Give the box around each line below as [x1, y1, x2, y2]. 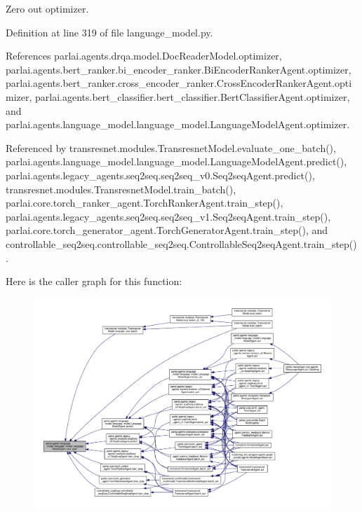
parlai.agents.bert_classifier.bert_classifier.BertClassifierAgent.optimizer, [35, 89, 350, 104]
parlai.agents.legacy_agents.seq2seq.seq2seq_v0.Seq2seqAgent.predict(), [6, 167, 315, 182]
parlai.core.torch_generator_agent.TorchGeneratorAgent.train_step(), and [6, 223, 328, 237]
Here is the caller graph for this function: [6, 274, 182, 289]
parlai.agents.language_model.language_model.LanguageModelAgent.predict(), [6, 154, 347, 169]
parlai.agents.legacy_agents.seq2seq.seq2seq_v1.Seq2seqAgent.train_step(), [6, 209, 331, 223]
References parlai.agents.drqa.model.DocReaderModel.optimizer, [6, 48, 282, 63]
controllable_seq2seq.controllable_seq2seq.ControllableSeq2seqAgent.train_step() [6, 236, 357, 251]
